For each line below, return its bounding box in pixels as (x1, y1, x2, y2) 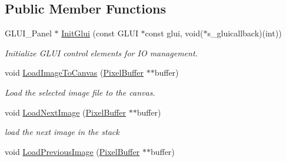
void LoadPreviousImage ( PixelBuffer (5, 145, 140, 157)
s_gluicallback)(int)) (207, 27, 282, 39)
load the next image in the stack (5, 126, 119, 138)
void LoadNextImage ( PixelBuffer (5, 106, 126, 118)
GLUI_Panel (5, 27, 52, 39)
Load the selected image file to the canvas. (5, 86, 155, 98)
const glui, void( (145, 27, 204, 39)
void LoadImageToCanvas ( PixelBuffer (5, 66, 144, 79)
